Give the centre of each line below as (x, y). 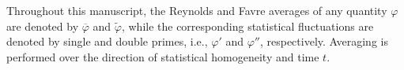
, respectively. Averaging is (324, 41)
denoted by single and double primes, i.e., (107, 41)
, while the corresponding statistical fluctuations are (247, 26)
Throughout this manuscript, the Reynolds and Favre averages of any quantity (197, 10)
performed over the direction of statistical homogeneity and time (163, 56)
